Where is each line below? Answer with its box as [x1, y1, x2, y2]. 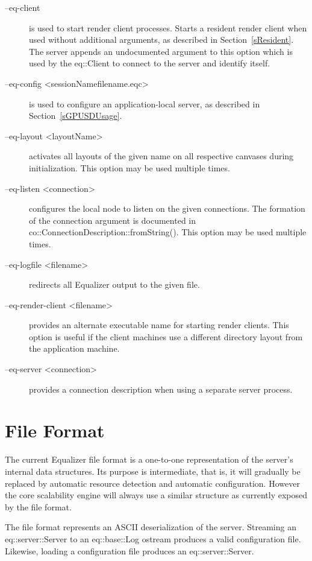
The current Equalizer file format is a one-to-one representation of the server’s [5, 453, 293, 466]
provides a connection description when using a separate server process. [29, 382, 293, 395]
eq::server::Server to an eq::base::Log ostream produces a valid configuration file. [5, 532, 301, 545]
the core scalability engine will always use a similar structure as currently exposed [5, 489, 308, 501]
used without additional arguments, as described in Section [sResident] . [29, 33, 294, 46]
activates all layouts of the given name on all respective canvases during [29, 150, 294, 162]
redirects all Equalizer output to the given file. [29, 278, 200, 291]
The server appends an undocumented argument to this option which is [29, 45, 293, 57]
